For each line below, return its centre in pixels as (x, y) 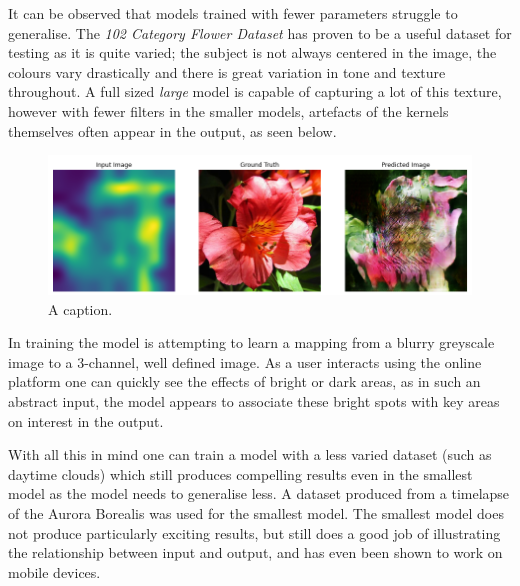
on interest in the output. (86, 420)
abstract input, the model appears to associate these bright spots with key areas (254, 400)
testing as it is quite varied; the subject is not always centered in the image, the (252, 52)
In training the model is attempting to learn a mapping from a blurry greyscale (251, 342)
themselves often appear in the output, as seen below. (172, 130)
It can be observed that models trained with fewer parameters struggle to (233, 13)
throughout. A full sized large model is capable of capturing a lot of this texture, (255, 91)
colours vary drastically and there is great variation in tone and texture (227, 71)
